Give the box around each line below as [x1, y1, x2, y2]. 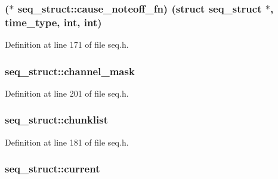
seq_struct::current [5, 161, 100, 176]
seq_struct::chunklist [5, 112, 109, 127]
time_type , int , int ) [5, 14, 102, 29]
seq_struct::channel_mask [5, 63, 135, 78]
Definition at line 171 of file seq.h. [5, 38, 129, 51]
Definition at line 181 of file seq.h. [5, 135, 129, 148]
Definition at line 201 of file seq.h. [5, 87, 129, 99]
